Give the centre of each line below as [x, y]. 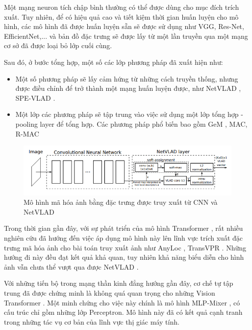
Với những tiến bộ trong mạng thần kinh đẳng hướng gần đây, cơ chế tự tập [119, 283]
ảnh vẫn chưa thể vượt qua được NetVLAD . [71, 266]
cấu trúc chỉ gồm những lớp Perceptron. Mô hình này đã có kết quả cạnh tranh [123, 312]
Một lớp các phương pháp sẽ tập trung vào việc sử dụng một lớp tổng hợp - [129, 114]
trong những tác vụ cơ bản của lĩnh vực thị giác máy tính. [92, 321]
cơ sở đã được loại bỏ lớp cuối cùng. [58, 45]
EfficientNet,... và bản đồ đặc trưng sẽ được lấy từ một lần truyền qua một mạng [126, 36]
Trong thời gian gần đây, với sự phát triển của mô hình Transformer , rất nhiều [124, 228]
